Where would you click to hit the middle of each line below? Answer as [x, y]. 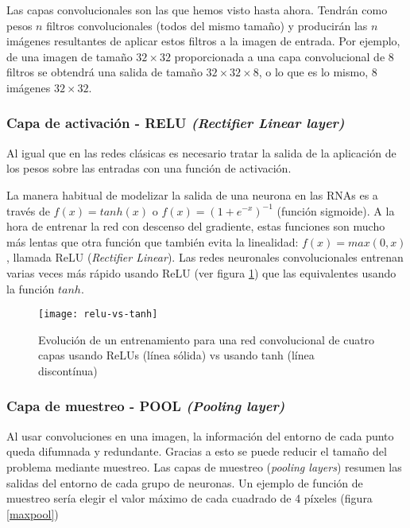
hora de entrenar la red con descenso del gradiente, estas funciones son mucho [196, 226]
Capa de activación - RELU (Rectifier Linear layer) [176, 123]
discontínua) [68, 370]
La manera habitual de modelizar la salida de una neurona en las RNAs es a [192, 194]
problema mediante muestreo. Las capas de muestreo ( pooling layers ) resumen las [204, 466]
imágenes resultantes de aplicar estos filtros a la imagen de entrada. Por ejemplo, [203, 41]
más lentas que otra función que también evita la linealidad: [153, 241]
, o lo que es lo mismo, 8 [318, 72]
